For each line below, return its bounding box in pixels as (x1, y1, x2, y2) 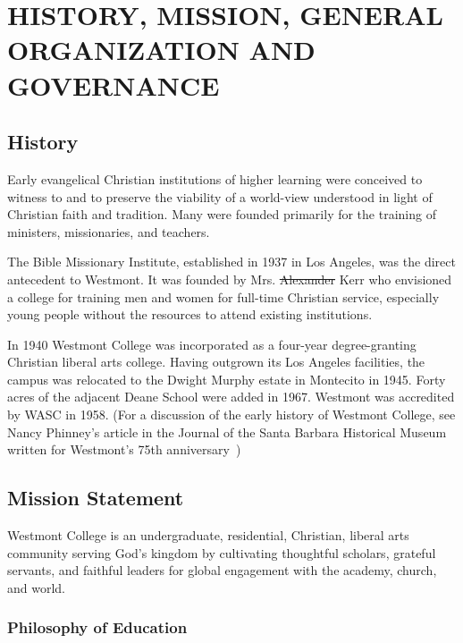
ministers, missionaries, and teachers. (7, 222, 210, 241)
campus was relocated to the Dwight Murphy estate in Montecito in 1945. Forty (7, 369, 446, 388)
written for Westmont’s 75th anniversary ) (7, 440, 241, 459)
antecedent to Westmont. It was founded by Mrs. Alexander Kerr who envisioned (7, 269, 452, 288)
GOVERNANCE (7, 66, 220, 103)
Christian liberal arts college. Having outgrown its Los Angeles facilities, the (7, 352, 425, 371)
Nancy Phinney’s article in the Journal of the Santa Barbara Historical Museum (7, 422, 447, 441)
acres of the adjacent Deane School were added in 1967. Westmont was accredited (7, 387, 455, 406)
